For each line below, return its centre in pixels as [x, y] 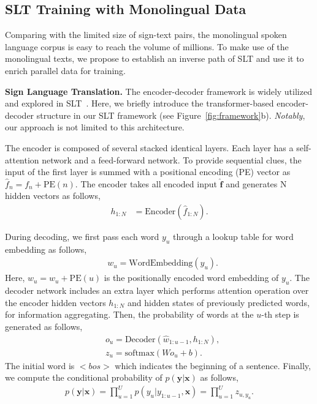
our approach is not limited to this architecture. [95, 127]
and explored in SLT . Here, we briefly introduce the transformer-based [139, 103]
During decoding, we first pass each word [82, 236]
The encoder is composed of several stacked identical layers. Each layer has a [149, 147]
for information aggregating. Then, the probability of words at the [129, 314]
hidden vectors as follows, [53, 196]
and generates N [256, 183]
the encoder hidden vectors [55, 302]
